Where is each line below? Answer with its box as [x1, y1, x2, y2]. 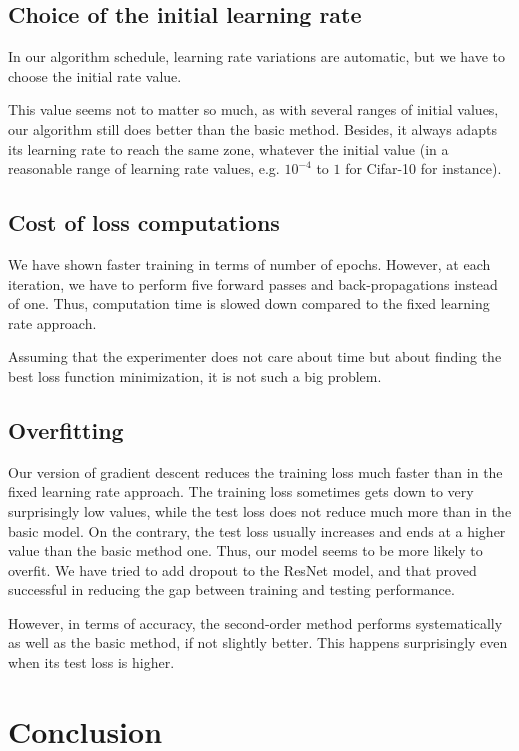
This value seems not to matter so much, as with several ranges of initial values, [8, 99, 499, 120]
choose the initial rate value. [8, 65, 182, 86]
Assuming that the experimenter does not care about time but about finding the [8, 346, 502, 367]
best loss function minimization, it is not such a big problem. [8, 365, 382, 386]
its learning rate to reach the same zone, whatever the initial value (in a [8, 138, 449, 159]
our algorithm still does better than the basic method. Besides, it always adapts [8, 118, 497, 139]
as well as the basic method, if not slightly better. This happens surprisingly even [8, 632, 508, 653]
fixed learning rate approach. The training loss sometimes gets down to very [8, 481, 474, 502]
